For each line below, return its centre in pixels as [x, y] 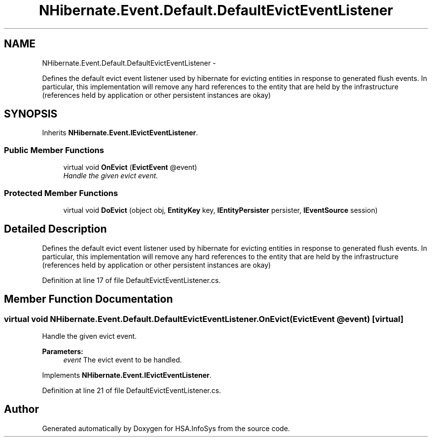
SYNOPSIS [31, 114]
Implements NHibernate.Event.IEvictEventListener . [127, 375]
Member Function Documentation [89, 299]
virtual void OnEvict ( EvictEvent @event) [130, 167]
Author [21, 409]
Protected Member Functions [61, 193]
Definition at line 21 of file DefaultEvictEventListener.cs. [132, 390]
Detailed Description [55, 229]
